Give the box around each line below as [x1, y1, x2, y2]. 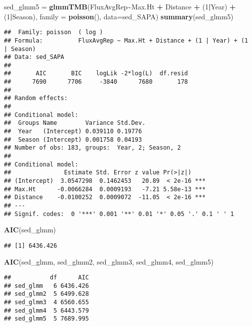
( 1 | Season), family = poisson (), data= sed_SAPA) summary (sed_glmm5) [4, 11, 234, 21]
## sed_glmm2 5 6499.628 [4, 290, 89, 298]
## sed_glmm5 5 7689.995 [4, 315, 89, 323]
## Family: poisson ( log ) [4, 29, 103, 36]
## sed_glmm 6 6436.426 [4, 282, 89, 289]
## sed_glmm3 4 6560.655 [4, 299, 89, 306]
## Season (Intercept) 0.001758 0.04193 [4, 136, 142, 143]
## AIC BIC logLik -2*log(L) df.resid [4, 70, 188, 77]
